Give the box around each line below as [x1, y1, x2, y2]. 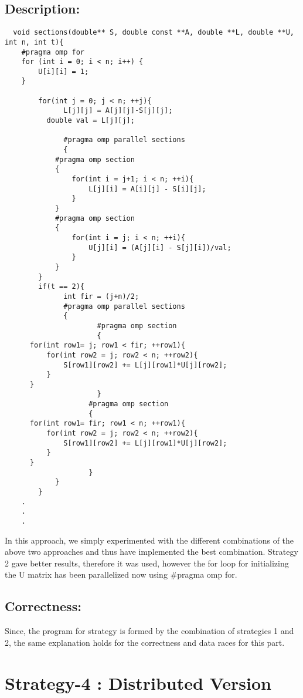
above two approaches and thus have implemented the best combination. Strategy [5, 545, 298, 558]
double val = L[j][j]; [46, 116, 135, 125]
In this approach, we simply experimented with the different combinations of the [5, 534, 294, 546]
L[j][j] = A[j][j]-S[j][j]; [63, 106, 173, 115]
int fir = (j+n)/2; [63, 292, 139, 301]
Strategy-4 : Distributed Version [5, 670, 271, 694]
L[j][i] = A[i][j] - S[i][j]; [88, 184, 206, 193]
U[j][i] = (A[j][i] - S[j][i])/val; [88, 243, 231, 252]
